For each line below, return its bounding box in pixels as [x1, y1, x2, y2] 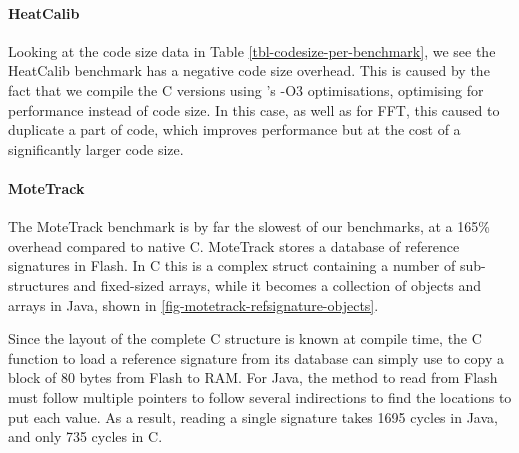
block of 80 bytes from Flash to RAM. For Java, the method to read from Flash [8, 367, 498, 388]
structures [8, 274, 69, 295]
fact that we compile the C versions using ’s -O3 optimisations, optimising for [8, 79, 484, 100]
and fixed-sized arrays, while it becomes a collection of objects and [73, 274, 482, 295]
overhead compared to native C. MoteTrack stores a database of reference [8, 235, 460, 256]
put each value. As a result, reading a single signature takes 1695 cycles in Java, [8, 406, 498, 427]
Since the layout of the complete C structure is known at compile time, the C [8, 328, 482, 349]
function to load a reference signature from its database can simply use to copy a [8, 347, 504, 368]
